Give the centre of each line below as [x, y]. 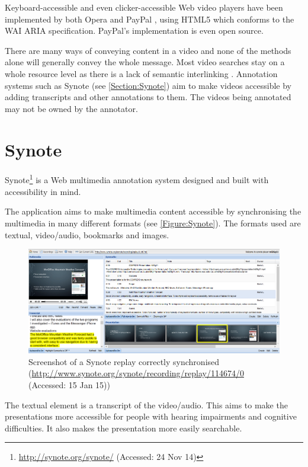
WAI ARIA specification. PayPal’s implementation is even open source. [134, 31]
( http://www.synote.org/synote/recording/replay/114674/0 [136, 373]
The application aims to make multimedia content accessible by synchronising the [153, 211]
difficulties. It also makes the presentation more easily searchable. [123, 428]
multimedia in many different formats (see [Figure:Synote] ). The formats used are [153, 223]
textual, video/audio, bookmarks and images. [87, 234]
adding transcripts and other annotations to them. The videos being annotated [148, 97]
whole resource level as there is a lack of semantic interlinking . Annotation [141, 73]
